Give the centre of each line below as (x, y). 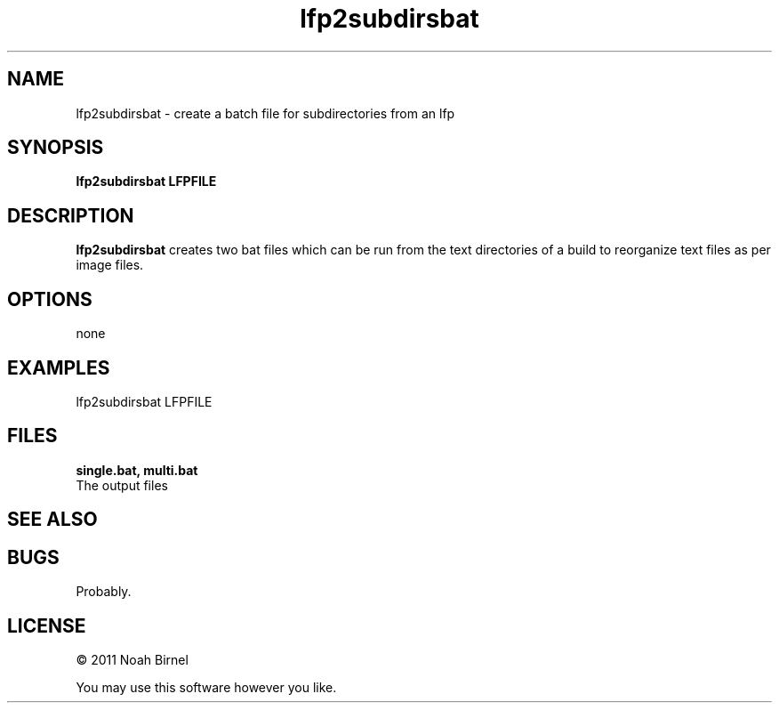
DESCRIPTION (71, 215)
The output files (122, 485)
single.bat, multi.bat (137, 470)
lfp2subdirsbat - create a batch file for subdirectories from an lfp (265, 113)
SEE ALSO (52, 520)
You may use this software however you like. (206, 687)
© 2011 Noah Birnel (132, 659)
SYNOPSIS (56, 148)
